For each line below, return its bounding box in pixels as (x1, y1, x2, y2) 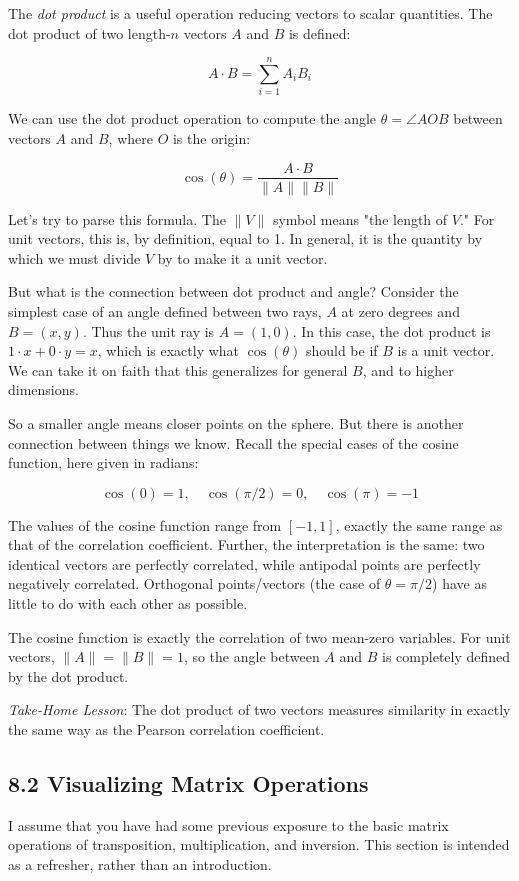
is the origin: (172, 127, 251, 148)
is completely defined (382, 646, 511, 667)
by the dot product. (8, 665, 129, 686)
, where (108, 127, 153, 148)
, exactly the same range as (335, 514, 503, 535)
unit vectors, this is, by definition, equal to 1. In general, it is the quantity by (8, 228, 483, 249)
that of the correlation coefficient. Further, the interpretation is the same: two (8, 534, 485, 555)
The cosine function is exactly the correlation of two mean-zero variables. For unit (8, 626, 511, 647)
